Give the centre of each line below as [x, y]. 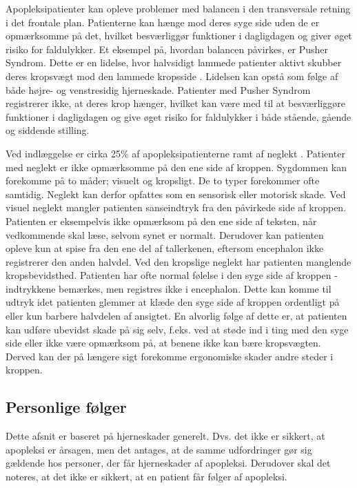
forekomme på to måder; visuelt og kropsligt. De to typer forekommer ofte [163, 180]
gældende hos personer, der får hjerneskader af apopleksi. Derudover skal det [168, 463]
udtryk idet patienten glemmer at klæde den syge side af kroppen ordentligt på [173, 302]
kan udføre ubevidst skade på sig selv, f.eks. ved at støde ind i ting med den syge [177, 329]
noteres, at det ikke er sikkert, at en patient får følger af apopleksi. [146, 477]
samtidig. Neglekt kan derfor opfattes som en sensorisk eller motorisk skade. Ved [176, 194]
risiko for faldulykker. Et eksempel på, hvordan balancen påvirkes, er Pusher [167, 49]
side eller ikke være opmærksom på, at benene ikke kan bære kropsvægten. [163, 343]
